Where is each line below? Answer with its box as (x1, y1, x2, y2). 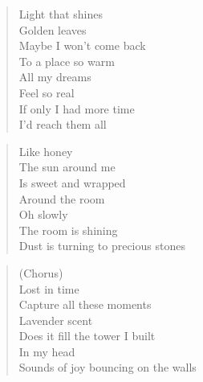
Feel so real (18, 84, 75, 101)
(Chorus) (18, 264, 63, 281)
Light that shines (18, 6, 103, 22)
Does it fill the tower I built (18, 327, 156, 344)
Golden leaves (18, 21, 87, 38)
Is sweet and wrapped (18, 174, 126, 191)
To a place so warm (18, 52, 115, 69)
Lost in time (18, 280, 79, 297)
